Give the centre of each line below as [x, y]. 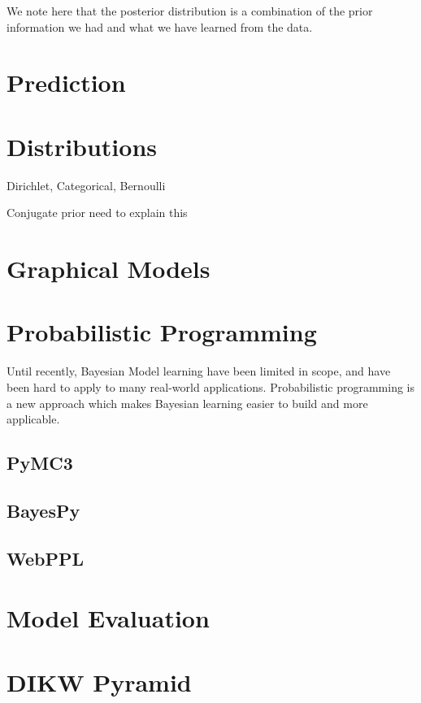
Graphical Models [109, 269]
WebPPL [45, 558]
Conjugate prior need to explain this [97, 213]
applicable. [33, 419]
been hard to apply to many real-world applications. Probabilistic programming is [210, 386]
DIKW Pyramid [99, 681]
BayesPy [43, 510]
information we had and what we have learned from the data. [160, 26]
